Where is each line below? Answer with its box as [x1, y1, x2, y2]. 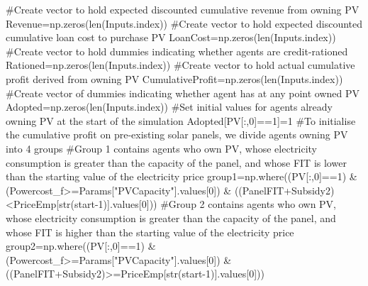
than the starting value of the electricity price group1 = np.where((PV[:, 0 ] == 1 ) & [6, 169, 357, 184]
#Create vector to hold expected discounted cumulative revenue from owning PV [6, 2, 359, 16]
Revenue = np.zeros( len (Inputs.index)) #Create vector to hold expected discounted [6, 16, 363, 31]
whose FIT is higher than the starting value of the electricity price [6, 224, 294, 239]
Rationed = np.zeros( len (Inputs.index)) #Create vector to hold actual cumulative [6, 57, 355, 72]
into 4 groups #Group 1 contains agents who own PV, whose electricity [6, 141, 317, 155]
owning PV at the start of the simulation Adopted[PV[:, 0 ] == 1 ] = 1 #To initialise [6, 113, 356, 128]
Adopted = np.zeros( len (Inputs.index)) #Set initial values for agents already [6, 99, 333, 114]
